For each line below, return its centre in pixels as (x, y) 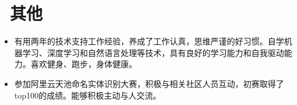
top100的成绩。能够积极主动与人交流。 (88, 95)
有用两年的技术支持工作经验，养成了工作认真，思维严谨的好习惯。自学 (149, 41)
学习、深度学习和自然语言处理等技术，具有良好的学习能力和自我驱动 (153, 52)
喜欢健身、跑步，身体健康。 (84, 64)
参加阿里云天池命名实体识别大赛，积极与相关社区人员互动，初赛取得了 (149, 83)
